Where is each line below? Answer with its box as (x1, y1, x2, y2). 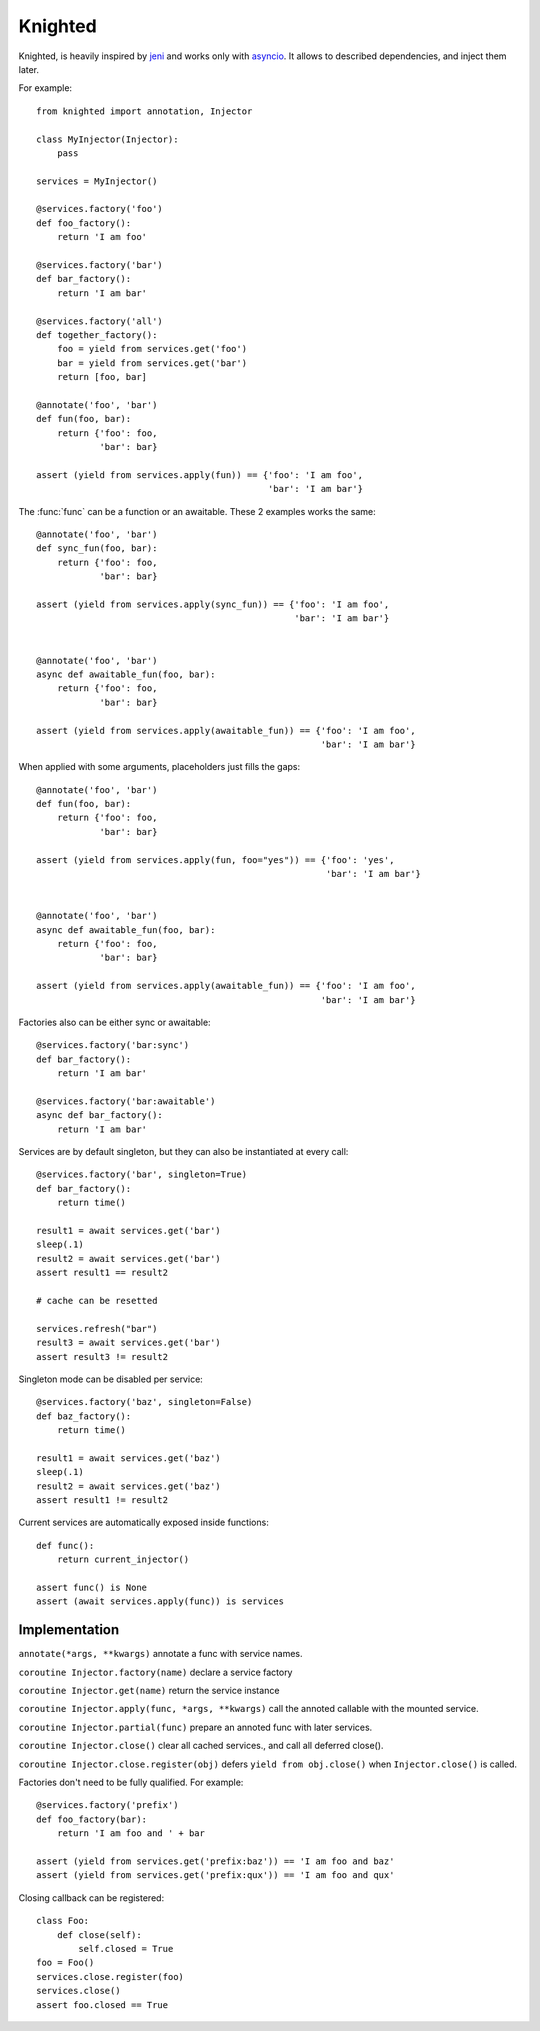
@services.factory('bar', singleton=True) (36, 1169, 248, 1180)
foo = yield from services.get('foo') (56, 343, 248, 355)
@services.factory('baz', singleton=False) (36, 1396, 253, 1408)
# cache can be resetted (36, 1295, 158, 1306)
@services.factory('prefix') (36, 1800, 179, 1811)
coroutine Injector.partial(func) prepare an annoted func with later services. (18, 1721, 373, 1733)
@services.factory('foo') (36, 203, 164, 215)
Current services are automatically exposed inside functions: (18, 1516, 269, 1529)
